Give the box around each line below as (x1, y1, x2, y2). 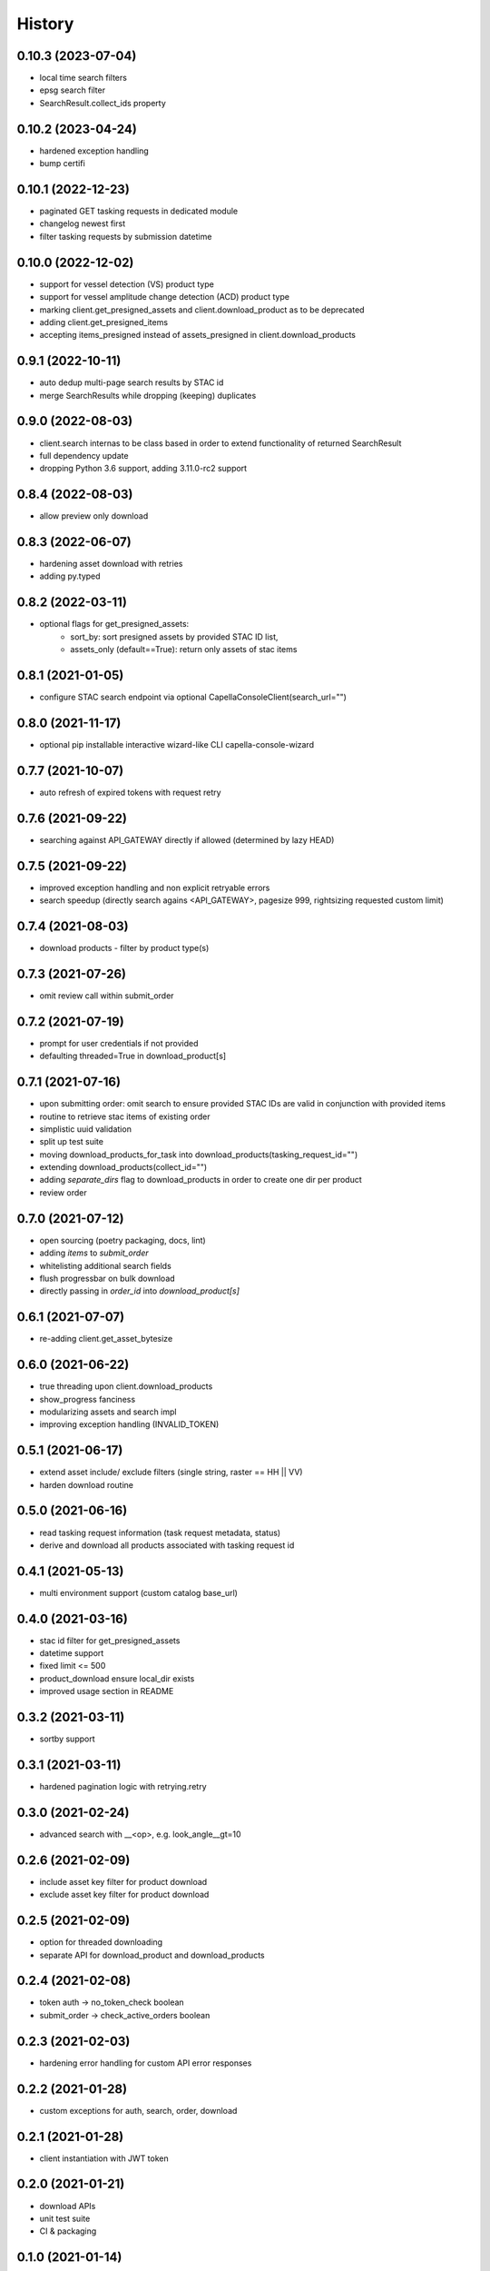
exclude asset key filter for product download (39, 1889, 210, 1900)
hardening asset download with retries (39, 559, 183, 570)
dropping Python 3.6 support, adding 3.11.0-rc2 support (39, 463, 248, 474)
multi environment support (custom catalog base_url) (39, 1587, 238, 1598)
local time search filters (39, 73, 127, 84)
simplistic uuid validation (39, 1123, 132, 1135)
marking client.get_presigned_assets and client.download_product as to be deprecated (39, 304, 365, 315)
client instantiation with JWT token (39, 2153, 170, 2164)
